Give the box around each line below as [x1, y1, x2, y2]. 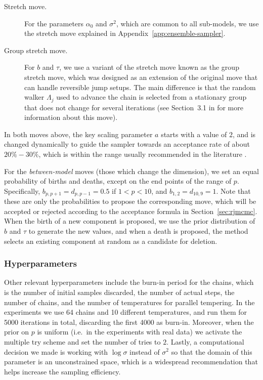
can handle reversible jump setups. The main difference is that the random [24, 81, 256, 92]
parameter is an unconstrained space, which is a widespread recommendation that [4, 356, 258, 367]
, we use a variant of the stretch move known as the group [59, 62, 239, 72]
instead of [129, 346, 160, 357]
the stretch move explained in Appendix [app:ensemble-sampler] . [24, 28, 226, 38]
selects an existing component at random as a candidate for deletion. [4, 235, 217, 246]
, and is [232, 129, 256, 139]
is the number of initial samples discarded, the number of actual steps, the [4, 287, 235, 297]
